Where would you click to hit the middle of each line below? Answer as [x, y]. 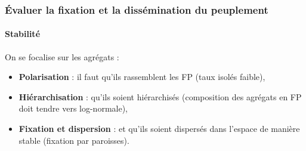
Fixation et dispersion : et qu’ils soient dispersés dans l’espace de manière [159, 129]
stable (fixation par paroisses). [74, 140]
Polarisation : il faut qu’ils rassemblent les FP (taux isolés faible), [142, 77]
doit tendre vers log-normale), [73, 108]
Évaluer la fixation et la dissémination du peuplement [137, 9]
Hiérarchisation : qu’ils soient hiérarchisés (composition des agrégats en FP [160, 96]
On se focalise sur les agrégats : [62, 56]
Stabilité [23, 34]
